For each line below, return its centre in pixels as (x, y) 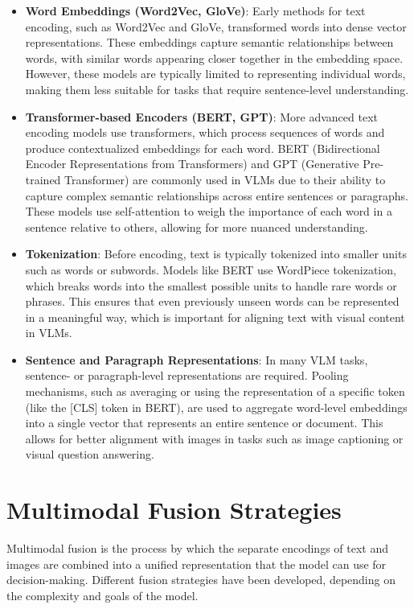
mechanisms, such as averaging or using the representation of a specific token (215, 391)
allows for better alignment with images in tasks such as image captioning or (214, 438)
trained (43, 179)
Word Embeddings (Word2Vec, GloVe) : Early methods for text (195, 10)
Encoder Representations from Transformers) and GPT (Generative (192, 164)
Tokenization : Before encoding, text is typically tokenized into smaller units (216, 254)
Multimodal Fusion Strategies (174, 510)
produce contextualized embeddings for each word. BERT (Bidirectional (203, 148)
